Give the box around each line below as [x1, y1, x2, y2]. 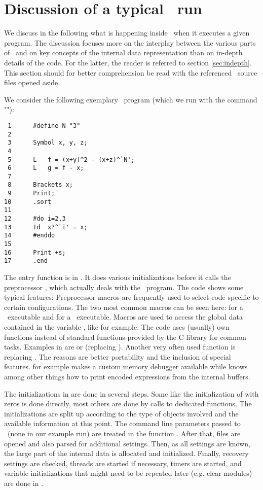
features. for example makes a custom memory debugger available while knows [4, 361, 248, 372]
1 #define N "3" [8, 122, 81, 129]
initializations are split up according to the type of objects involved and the [4, 408, 239, 418]
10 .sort [4, 198, 52, 205]
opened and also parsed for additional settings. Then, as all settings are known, [4, 438, 251, 448]
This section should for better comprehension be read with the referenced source [4, 67, 257, 78]
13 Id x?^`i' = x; [4, 223, 88, 231]
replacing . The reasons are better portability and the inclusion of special [4, 351, 231, 362]
